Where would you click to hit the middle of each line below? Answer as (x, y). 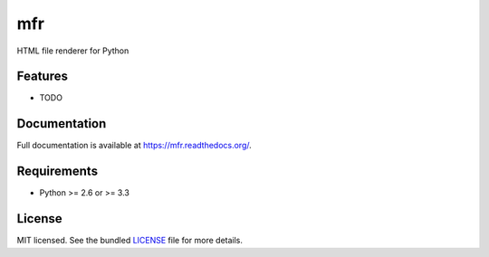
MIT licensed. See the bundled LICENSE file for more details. (130, 241)
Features (42, 76)
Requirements (58, 171)
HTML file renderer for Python (73, 51)
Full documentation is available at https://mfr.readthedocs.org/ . (134, 146)
